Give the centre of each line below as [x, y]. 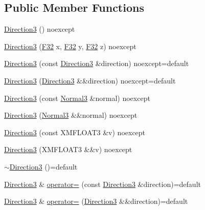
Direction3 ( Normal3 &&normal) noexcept [71, 115]
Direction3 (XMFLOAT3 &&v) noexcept [68, 149]
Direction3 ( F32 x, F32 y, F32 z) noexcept [70, 46]
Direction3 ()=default [43, 166]
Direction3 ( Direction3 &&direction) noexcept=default [90, 80]
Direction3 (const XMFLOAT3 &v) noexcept [75, 132]
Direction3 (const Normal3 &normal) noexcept [77, 98]
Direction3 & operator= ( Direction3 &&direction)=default [96, 201]
